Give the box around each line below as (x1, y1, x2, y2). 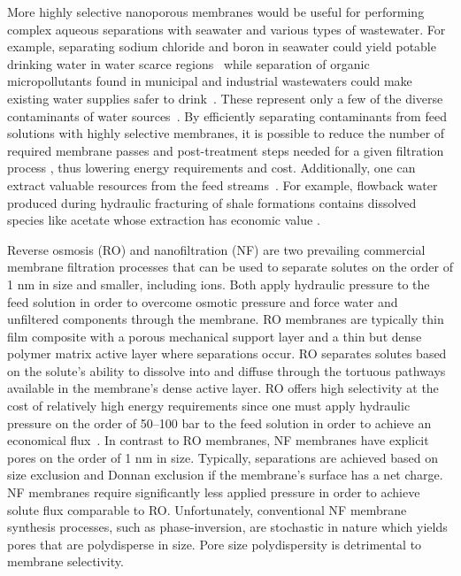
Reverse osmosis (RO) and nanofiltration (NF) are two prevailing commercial (7, 240, 426, 258)
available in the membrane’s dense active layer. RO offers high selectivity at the (7, 379, 439, 397)
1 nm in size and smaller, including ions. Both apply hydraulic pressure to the (7, 274, 430, 293)
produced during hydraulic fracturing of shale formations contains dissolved (7, 193, 417, 211)
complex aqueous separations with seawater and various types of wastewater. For (7, 19, 446, 38)
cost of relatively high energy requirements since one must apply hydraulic (7, 396, 411, 415)
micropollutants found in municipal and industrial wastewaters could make (7, 72, 412, 90)
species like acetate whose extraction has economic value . (7, 211, 320, 229)
